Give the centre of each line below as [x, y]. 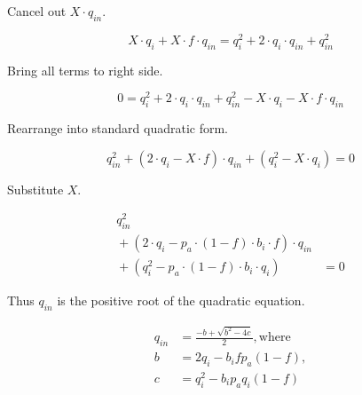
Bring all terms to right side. [85, 70]
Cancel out [37, 11]
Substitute [35, 189]
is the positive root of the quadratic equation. [181, 300]
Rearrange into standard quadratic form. [118, 128]
